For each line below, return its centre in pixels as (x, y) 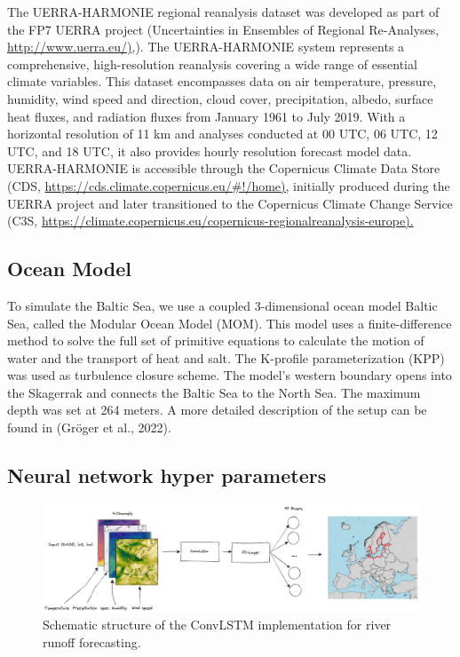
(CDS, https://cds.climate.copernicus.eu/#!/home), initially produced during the (229, 185)
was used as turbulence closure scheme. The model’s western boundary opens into (230, 375)
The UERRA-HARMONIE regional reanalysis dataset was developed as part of (223, 12)
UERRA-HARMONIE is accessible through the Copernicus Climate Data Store (224, 168)
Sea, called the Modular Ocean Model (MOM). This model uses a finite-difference (230, 323)
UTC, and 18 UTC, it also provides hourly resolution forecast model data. (210, 150)
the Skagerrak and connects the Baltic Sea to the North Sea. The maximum (214, 392)
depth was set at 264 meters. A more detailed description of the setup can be (217, 410)
